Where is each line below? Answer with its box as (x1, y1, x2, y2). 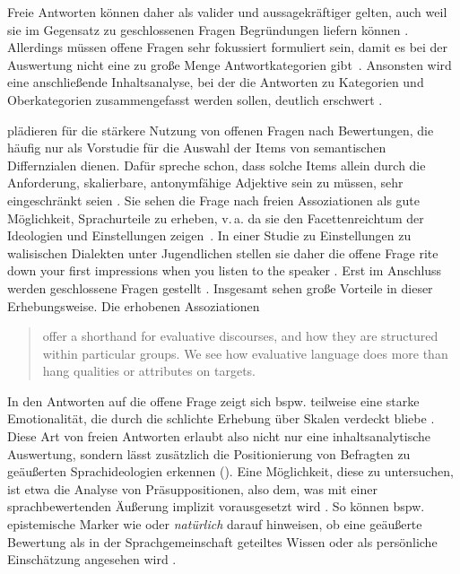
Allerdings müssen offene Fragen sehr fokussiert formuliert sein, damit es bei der (7, 38, 448, 57)
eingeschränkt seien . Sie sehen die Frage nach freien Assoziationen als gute (7, 190, 421, 209)
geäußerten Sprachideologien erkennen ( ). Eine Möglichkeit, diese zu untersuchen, (7, 462, 454, 481)
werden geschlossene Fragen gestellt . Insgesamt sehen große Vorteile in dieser (7, 278, 433, 297)
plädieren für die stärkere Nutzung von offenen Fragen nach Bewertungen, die (7, 120, 434, 139)
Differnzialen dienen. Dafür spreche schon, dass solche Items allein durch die (7, 155, 426, 174)
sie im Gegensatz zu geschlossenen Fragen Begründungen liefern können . (7, 20, 409, 39)
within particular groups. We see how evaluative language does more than (42, 344, 448, 362)
